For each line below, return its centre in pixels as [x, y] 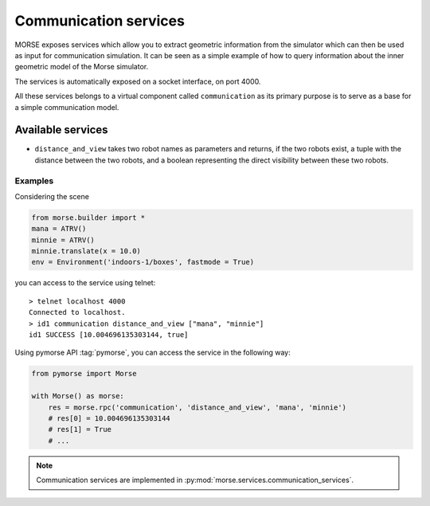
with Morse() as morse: [78, 396]
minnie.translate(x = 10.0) [86, 251]
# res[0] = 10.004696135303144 [109, 418]
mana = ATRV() [59, 229]
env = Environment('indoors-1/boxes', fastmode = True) [143, 262]
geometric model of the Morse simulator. [82, 67]
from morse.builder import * [88, 218]
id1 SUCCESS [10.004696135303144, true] [109, 335]
